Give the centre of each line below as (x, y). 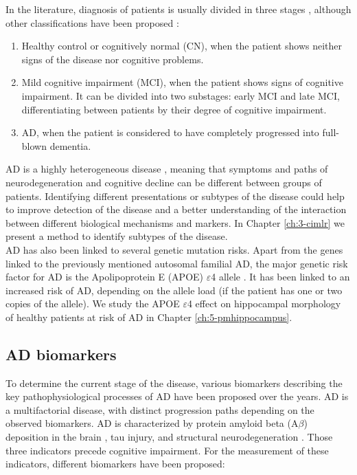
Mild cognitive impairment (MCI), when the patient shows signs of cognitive (182, 82)
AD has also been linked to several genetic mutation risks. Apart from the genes (174, 249)
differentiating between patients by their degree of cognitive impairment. (174, 109)
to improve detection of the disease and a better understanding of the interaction (176, 209)
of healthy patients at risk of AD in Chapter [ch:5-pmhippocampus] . (149, 317)
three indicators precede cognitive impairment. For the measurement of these (167, 450)
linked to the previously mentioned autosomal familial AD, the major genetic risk (177, 263)
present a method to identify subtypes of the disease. (117, 236)
